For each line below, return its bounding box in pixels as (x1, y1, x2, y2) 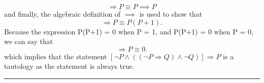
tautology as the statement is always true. (4, 61, 135, 71)
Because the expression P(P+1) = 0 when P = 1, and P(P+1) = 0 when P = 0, (4, 26, 253, 36)
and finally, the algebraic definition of (4, 9, 121, 19)
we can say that (4, 36, 53, 47)
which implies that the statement (4, 51, 107, 61)
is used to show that (139, 9, 203, 19)
